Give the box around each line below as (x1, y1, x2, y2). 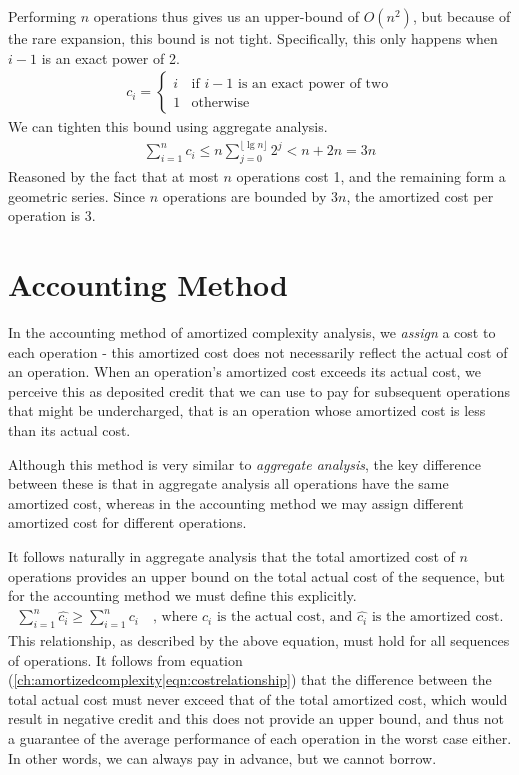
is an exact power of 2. (41, 47, 180, 68)
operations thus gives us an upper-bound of (93, 6, 359, 26)
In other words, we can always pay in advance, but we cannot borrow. (8, 747, 437, 768)
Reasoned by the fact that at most (8, 166, 219, 187)
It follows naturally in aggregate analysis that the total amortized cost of (8, 545, 455, 566)
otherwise (191, 96, 250, 111)
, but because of (412, 6, 511, 26)
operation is (8, 205, 81, 226)
